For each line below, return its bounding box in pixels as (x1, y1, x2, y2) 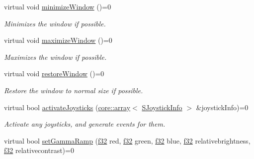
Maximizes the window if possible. (4, 51, 107, 62)
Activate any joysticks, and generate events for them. (4, 119, 166, 129)
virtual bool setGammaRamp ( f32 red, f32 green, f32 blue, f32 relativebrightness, (4, 135, 251, 146)
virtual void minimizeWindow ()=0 (4, 1, 111, 11)
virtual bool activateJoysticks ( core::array (4, 102, 131, 112)
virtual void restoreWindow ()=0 (4, 68, 104, 79)
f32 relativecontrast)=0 (4, 145, 74, 156)
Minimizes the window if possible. (4, 18, 106, 28)
